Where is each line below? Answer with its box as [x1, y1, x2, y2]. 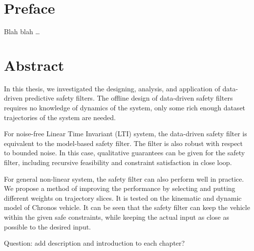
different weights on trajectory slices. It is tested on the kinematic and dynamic [4, 192, 242, 203]
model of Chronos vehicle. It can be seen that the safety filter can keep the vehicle [4, 202, 250, 212]
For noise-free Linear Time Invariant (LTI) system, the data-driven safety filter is [4, 128, 247, 139]
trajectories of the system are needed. [4, 112, 116, 122]
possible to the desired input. [4, 221, 91, 231]
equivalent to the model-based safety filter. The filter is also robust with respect [4, 138, 243, 148]
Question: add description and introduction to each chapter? [4, 238, 185, 248]
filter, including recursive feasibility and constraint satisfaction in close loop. [4, 157, 232, 167]
